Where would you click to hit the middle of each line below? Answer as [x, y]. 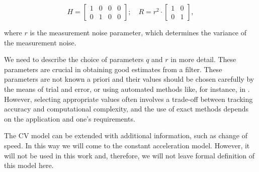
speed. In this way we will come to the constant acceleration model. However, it [127, 145]
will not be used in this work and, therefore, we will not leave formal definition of [129, 155]
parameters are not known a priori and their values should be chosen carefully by [129, 79]
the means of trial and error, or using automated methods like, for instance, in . [127, 89]
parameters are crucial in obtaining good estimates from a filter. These [113, 69]
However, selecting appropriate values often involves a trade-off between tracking [128, 99]
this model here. [29, 165]
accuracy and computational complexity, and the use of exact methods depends [126, 109]
